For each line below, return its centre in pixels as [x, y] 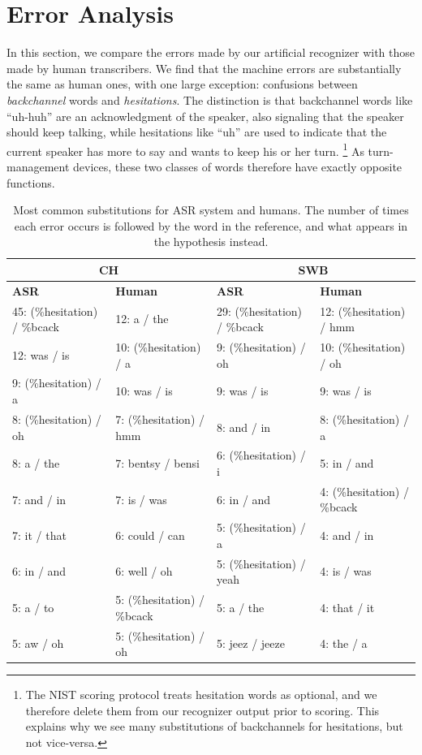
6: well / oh [144, 571]
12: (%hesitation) [363, 311]
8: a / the [36, 463]
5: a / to [33, 607]
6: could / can [150, 535]
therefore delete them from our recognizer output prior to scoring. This [202, 710]
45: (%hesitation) [55, 311]
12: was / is [41, 354]
